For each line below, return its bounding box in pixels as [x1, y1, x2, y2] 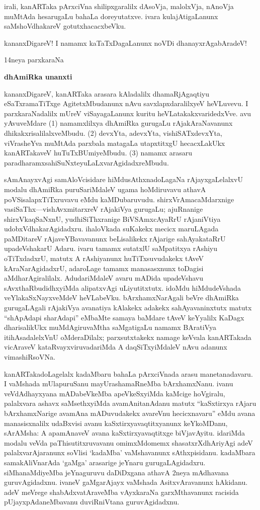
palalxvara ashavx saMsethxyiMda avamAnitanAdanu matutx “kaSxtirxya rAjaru [4, 398, 256, 408]
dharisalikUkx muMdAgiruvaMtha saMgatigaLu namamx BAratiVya [4, 322, 216, 332]
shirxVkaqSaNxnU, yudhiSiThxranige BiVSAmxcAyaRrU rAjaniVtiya [4, 213, 221, 224]
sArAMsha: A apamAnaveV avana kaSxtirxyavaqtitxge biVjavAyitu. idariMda [4, 428, 245, 438]
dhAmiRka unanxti [4, 71, 72, 81]
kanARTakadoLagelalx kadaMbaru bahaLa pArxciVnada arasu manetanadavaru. [4, 368, 253, 379]
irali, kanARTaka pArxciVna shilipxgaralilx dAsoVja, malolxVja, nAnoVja [4, 1, 234, 11]
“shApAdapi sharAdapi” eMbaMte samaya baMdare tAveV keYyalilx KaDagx [4, 312, 244, 322]
